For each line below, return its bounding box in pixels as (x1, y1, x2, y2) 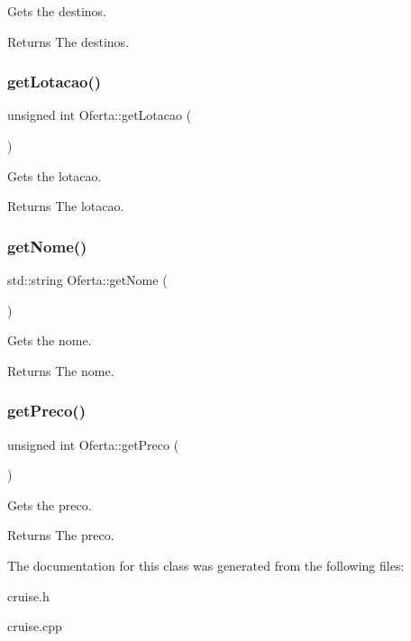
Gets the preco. (7, 495, 92, 514)
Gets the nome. (7, 331, 92, 350)
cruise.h (7, 586, 50, 605)
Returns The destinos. (7, 32, 130, 50)
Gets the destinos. (7, 2, 106, 20)
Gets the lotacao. (7, 166, 102, 185)
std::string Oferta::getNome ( (7, 270, 168, 288)
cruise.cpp (7, 617, 62, 636)
